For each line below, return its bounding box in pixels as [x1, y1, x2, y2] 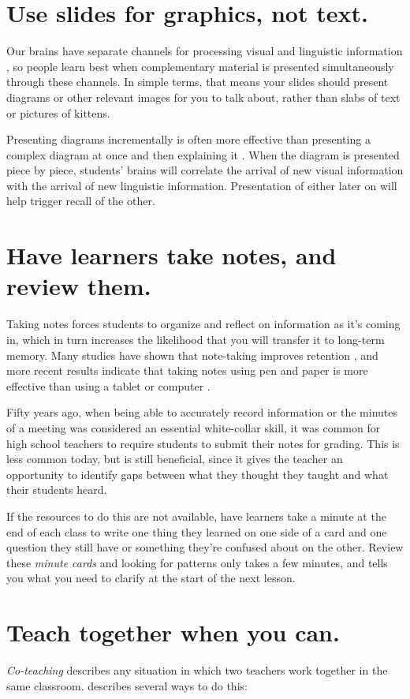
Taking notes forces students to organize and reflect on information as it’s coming [6, 316, 401, 332]
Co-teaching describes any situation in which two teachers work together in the [6, 662, 388, 678]
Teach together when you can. [6, 616, 340, 649]
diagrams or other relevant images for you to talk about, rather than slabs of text [6, 88, 401, 105]
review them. [6, 270, 151, 302]
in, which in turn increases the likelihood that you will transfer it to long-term [6, 331, 385, 347]
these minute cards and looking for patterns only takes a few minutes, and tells [6, 554, 388, 570]
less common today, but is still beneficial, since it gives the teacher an [6, 450, 343, 467]
